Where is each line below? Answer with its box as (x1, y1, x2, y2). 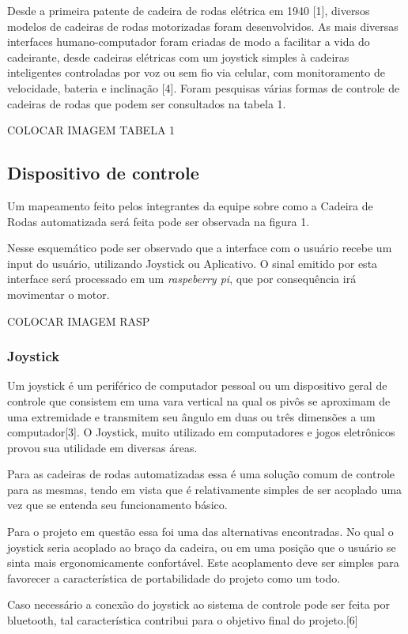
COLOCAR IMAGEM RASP (7, 312, 150, 329)
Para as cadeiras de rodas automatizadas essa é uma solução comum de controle (7, 466, 395, 482)
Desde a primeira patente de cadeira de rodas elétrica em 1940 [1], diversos (7, 2, 370, 18)
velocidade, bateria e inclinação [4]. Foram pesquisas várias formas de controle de (7, 79, 400, 96)
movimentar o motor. (7, 285, 110, 302)
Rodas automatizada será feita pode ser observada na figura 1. (7, 213, 310, 229)
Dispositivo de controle (7, 160, 199, 185)
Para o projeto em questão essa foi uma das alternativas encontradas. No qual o (7, 523, 394, 540)
